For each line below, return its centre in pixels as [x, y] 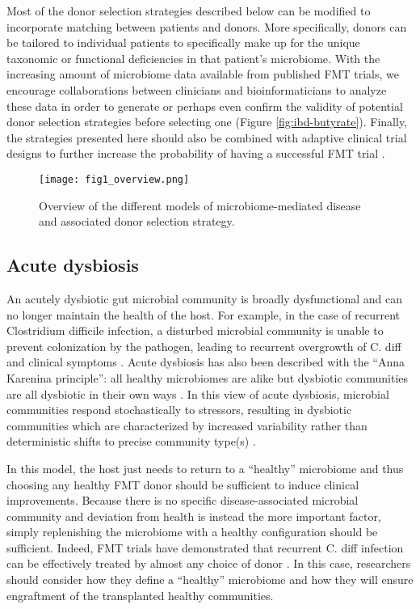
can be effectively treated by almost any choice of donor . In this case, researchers [209, 563]
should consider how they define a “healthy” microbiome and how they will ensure [210, 579]
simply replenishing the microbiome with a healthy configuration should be [192, 532]
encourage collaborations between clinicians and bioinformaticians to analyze [197, 89]
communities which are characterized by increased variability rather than [187, 425]
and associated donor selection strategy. [137, 221]
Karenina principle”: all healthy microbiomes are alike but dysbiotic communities [208, 377]
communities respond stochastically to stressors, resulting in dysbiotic [179, 410]
